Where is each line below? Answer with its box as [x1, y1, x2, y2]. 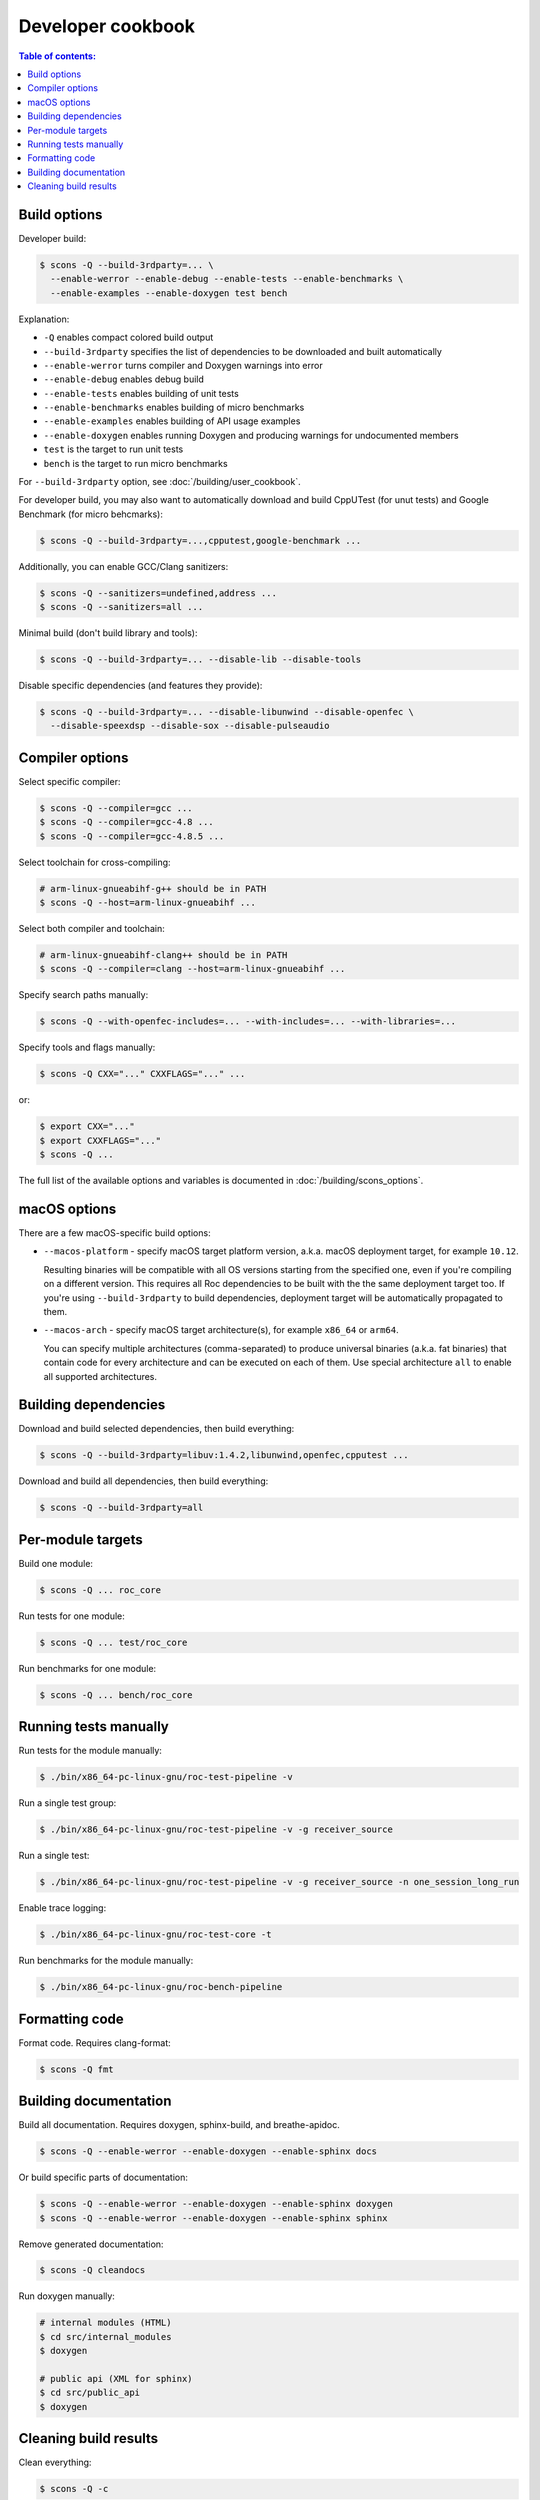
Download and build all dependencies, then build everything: [18, 1475, 269, 1487]
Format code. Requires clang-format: [18, 2036, 172, 2049]
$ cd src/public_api [39, 2387, 140, 2399]
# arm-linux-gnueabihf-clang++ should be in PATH [39, 950, 288, 961]
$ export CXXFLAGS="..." [39, 1135, 162, 1146]
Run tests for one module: [18, 1610, 125, 1622]
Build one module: [18, 1557, 94, 1569]
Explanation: [18, 313, 70, 325]
